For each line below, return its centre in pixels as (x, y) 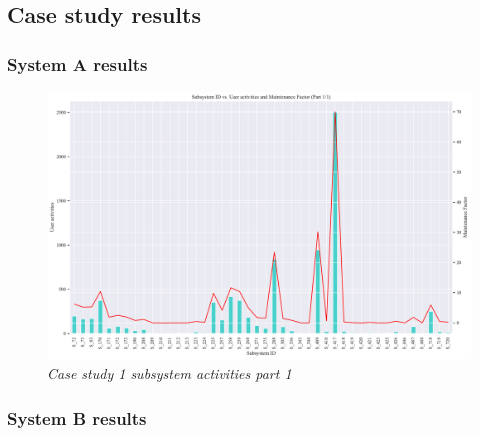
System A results (77, 63)
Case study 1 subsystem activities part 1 (169, 373)
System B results (77, 417)
